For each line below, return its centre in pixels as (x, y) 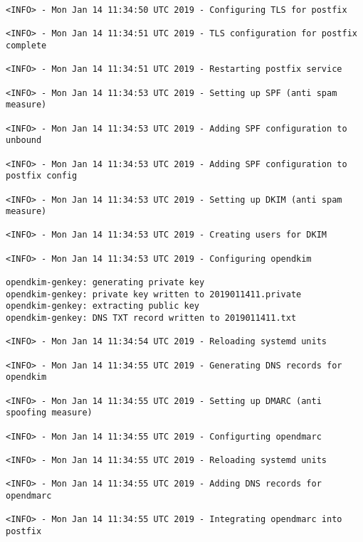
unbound (24, 140)
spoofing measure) (49, 413)
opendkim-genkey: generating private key (105, 283)
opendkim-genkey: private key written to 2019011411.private (154, 294)
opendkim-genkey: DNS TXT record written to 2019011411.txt (151, 318)
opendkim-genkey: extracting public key (103, 306)
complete (26, 45)
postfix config (42, 176)
